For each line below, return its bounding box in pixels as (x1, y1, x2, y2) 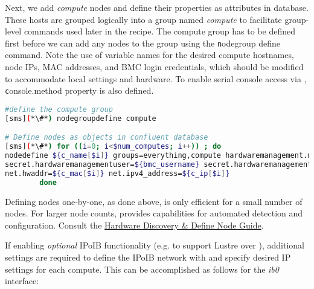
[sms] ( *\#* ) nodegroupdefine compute (5, 114, 156, 123)
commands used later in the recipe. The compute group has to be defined (24, 25, 295, 37)
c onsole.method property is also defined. (5, 84, 154, 97)
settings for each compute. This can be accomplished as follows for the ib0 (5, 262, 279, 275)
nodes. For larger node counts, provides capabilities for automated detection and (5, 207, 303, 219)
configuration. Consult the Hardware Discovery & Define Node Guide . (5, 218, 264, 231)
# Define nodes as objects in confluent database (5, 133, 208, 142)
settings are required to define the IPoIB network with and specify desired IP (5, 250, 291, 263)
